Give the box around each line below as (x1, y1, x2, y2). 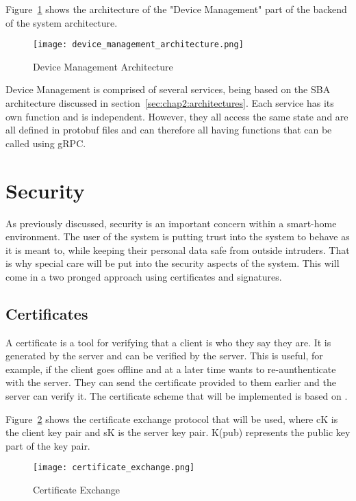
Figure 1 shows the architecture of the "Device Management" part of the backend (5, 2, 347, 16)
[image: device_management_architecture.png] (33, 40, 244, 50)
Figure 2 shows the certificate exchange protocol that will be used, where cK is (5, 411, 338, 426)
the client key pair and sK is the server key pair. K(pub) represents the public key (5, 425, 351, 439)
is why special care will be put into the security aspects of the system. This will (5, 256, 340, 270)
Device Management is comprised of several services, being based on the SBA (5, 82, 331, 97)
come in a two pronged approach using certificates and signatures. (5, 269, 282, 283)
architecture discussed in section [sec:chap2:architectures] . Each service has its (5, 96, 334, 110)
